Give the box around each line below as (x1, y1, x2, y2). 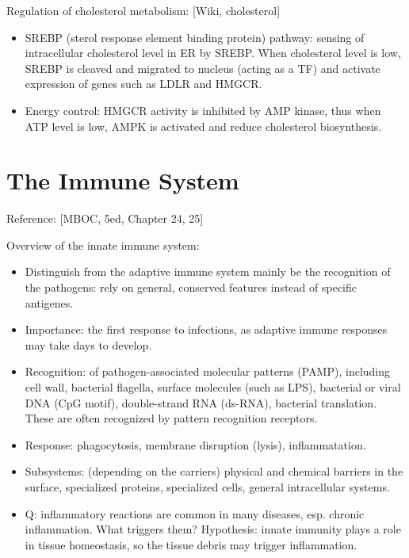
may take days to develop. (25, 336, 152, 353)
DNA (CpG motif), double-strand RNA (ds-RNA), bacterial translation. (25, 394, 377, 411)
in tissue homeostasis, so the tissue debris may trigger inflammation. (25, 536, 357, 552)
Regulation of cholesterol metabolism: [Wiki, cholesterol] (6, 2, 281, 18)
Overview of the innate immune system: (6, 236, 200, 253)
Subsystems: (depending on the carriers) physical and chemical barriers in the (25, 463, 403, 480)
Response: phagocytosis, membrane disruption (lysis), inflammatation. (25, 436, 366, 453)
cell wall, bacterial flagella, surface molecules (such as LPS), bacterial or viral (25, 379, 401, 396)
